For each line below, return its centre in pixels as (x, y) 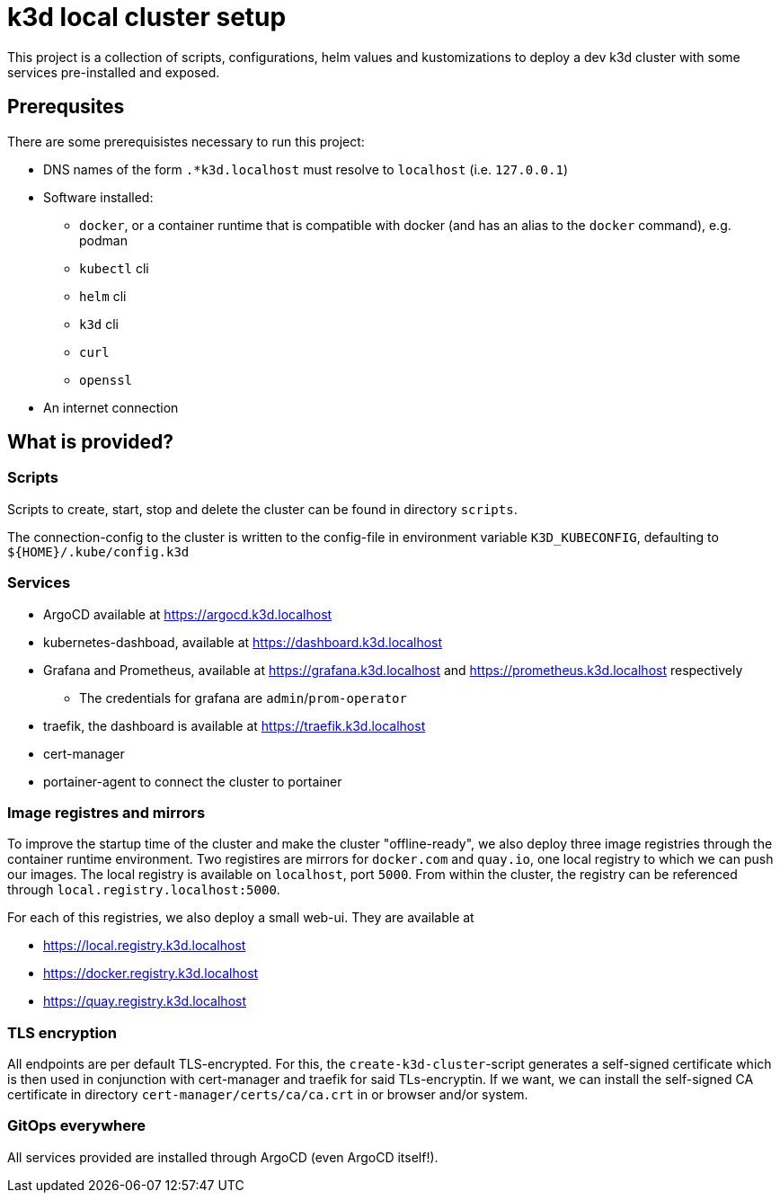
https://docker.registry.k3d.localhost (151, 973)
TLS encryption (62, 1032)
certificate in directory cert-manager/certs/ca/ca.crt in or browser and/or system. (268, 1095)
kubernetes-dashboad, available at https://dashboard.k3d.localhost (243, 642)
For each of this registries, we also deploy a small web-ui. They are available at (241, 918)
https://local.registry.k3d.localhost (145, 946)
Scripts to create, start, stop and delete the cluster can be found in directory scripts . (262, 509)
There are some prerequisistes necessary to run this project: (186, 141)
